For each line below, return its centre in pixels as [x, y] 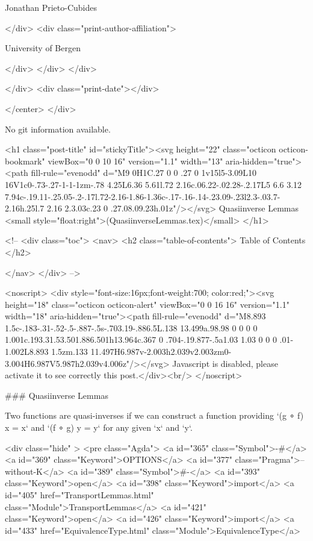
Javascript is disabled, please [225, 363]
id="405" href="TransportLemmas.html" [79, 495]
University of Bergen [43, 48]
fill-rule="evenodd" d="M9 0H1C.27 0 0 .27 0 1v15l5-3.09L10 [144, 173]
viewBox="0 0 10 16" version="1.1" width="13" [135, 161]
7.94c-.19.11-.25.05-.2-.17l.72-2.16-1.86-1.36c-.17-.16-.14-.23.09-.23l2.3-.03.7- [143, 196]
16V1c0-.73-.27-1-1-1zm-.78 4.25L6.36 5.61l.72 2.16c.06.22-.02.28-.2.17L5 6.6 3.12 [153, 184]
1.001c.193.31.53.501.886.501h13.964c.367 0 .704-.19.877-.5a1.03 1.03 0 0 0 [141, 339]
